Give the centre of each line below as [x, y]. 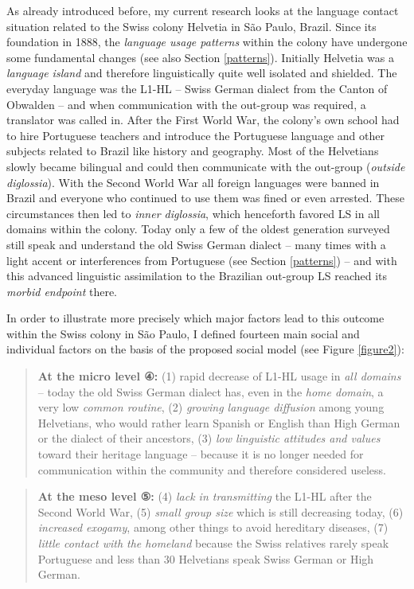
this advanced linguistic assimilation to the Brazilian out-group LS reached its [197, 276]
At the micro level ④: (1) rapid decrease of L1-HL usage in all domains [219, 376]
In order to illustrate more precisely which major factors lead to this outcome [195, 318]
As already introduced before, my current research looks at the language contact [203, 10]
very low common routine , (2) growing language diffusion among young [211, 407]
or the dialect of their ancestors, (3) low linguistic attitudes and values [209, 438]
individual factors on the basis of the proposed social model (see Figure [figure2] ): [205, 349]
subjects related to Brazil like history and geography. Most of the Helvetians [193, 151]
